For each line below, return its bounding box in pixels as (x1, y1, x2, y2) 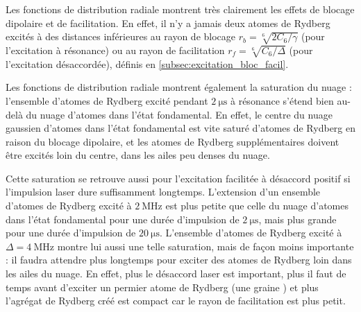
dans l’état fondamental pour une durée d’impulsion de (6, 211, 240, 226)
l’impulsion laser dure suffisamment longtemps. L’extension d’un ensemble (6, 184, 321, 199)
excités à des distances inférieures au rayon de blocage (6, 29, 236, 44)
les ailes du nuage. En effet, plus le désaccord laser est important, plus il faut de (6, 266, 346, 281)
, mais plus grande (258, 211, 337, 226)
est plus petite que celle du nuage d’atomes (165, 198, 349, 213)
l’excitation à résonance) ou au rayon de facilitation (6, 42, 225, 57)
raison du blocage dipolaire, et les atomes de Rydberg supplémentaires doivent (6, 134, 339, 148)
